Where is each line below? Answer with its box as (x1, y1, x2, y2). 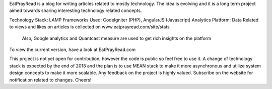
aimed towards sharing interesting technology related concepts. (9, 7, 142, 13)
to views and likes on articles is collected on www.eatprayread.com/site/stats (9, 24, 170, 30)
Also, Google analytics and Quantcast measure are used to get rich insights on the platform (22, 35, 212, 41)
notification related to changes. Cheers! (9, 76, 92, 82)
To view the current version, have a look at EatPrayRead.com (9, 46, 136, 52)
